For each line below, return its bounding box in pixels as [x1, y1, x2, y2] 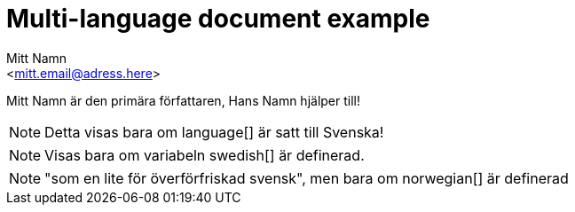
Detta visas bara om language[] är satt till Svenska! [44, 122, 384, 141]
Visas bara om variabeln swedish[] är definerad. [44, 145, 365, 164]
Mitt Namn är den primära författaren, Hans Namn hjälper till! [6, 92, 360, 108]
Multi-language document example [6, 4, 430, 34]
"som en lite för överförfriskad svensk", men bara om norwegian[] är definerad [44, 169, 569, 187]
